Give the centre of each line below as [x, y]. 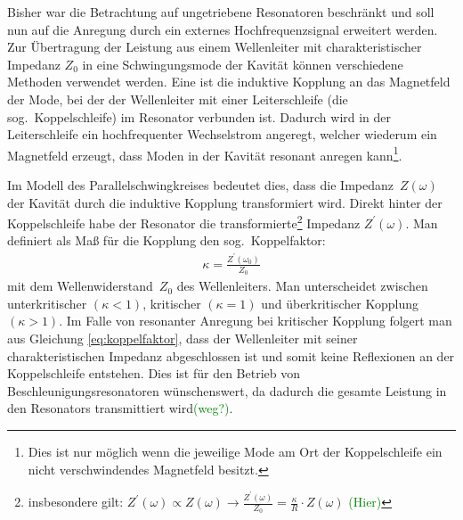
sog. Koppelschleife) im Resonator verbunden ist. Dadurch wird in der [199, 116]
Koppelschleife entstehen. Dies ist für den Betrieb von [154, 373]
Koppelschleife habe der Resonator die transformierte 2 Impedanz [184, 222]
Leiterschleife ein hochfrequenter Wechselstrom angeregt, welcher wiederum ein [222, 134]
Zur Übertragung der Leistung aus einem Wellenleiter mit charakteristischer [215, 47]
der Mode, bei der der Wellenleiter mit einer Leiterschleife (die [178, 99]
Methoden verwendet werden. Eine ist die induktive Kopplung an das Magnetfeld [229, 82]
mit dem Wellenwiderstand [80, 286]
